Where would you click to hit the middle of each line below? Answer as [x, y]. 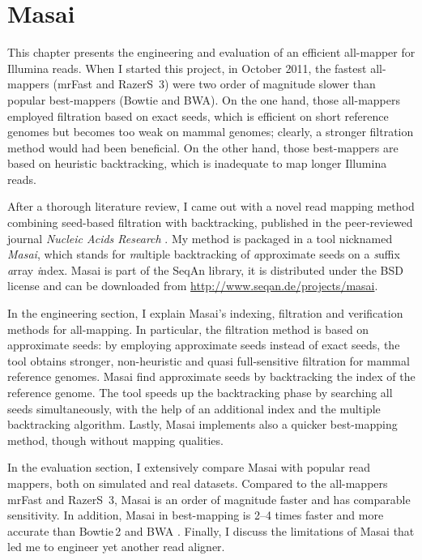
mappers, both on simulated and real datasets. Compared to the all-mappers [198, 483]
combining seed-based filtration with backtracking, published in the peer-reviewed [210, 222]
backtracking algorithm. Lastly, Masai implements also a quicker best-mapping [202, 424]
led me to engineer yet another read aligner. [116, 547]
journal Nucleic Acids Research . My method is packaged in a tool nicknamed [200, 238]
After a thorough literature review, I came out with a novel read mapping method [211, 206]
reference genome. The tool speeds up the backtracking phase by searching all [200, 392]
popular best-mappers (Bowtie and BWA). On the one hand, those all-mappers [204, 99]
